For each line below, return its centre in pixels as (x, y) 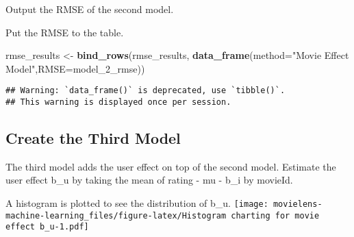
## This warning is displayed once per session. (118, 102)
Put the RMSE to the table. (65, 32)
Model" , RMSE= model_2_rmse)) (75, 68)
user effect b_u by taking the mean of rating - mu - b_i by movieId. (149, 180)
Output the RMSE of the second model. (90, 9)
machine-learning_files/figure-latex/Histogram (116, 215)
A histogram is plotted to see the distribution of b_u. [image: (137, 203)
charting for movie (275, 215)
